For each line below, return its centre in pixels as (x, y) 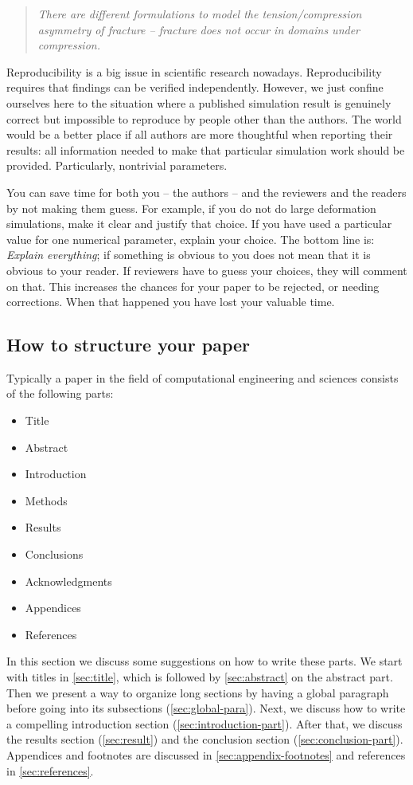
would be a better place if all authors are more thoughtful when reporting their (200, 134)
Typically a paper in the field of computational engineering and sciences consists (203, 377)
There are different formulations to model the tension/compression (200, 14)
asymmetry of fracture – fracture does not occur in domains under (199, 29)
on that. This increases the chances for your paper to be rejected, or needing (193, 286)
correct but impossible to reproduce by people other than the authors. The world (204, 118)
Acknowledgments (68, 581)
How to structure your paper (129, 345)
